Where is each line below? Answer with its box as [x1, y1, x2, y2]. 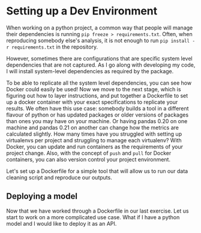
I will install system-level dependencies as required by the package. [6, 67, 174, 74]
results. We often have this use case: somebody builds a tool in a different [6, 104, 189, 112]
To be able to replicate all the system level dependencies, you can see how [6, 79, 192, 86]
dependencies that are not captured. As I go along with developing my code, [6, 61, 196, 68]
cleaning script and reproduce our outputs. [6, 174, 112, 181]
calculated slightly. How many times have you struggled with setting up [6, 130, 182, 138]
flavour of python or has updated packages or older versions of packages [6, 111, 189, 118]
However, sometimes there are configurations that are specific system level [6, 55, 193, 62]
